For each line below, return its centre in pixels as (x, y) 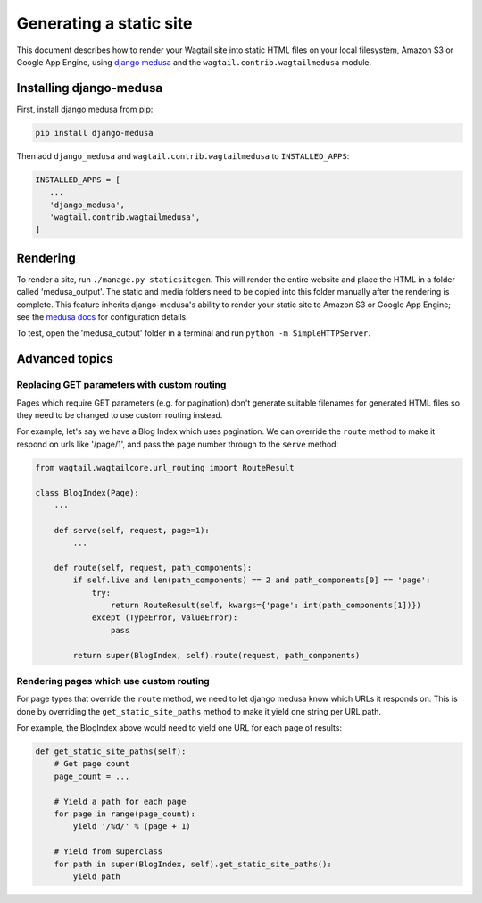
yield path (96, 877)
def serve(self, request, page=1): (132, 530)
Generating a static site (104, 23)
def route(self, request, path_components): (153, 568)
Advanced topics (65, 359)
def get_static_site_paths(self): (111, 752)
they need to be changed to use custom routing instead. (120, 414)
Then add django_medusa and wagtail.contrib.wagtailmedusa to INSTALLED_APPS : (183, 155)
